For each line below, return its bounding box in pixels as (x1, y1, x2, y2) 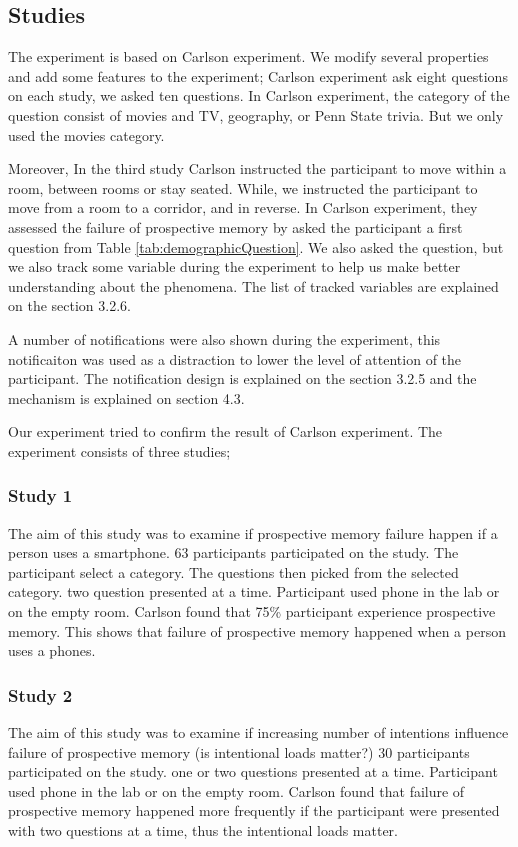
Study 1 (8, 483, 73, 508)
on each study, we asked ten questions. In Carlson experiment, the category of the (8, 85, 510, 106)
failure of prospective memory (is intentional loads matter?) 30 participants (8, 741, 470, 762)
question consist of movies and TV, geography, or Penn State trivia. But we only (8, 104, 504, 125)
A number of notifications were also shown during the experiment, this (8, 328, 441, 349)
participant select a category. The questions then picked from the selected (8, 561, 459, 582)
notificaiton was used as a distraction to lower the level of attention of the (8, 348, 462, 369)
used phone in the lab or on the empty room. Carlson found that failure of (8, 780, 465, 801)
